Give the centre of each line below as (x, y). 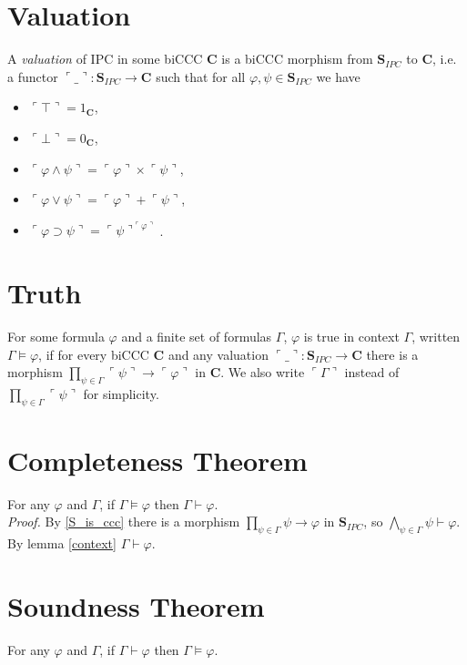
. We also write (263, 372)
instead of (372, 372)
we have (338, 76)
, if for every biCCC (94, 354)
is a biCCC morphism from (297, 59)
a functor (33, 76)
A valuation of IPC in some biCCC (105, 59)
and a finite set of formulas (197, 336)
